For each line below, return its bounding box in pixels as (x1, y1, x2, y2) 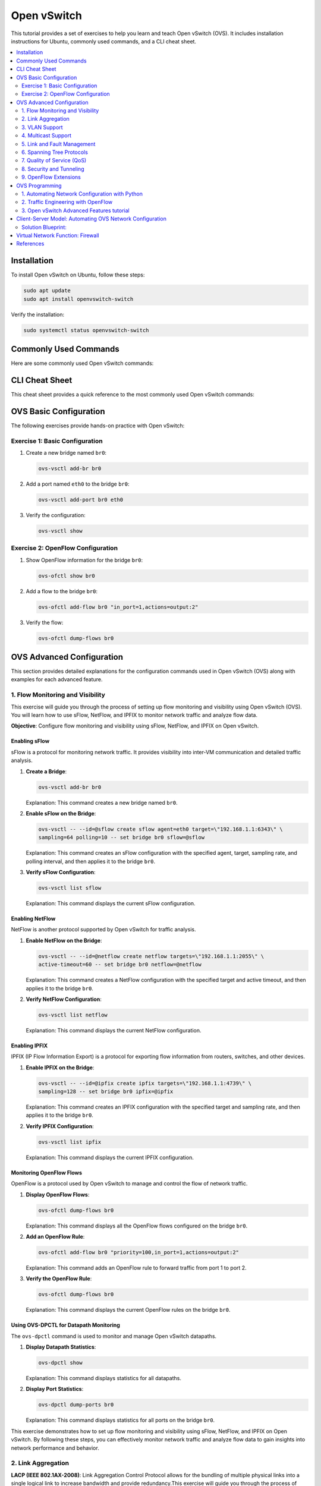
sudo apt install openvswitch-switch (23, 295, 134, 303)
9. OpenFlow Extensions (21, 174, 81, 181)
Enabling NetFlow (11, 915, 56, 923)
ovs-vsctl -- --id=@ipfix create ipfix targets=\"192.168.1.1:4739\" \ (38, 1079, 252, 1087)
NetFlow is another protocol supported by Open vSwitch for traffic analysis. (11, 926, 196, 933)
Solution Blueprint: (21, 223, 67, 231)
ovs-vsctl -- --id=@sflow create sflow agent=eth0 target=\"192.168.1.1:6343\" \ (38, 826, 284, 832)
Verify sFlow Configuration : (26, 868, 96, 876)
